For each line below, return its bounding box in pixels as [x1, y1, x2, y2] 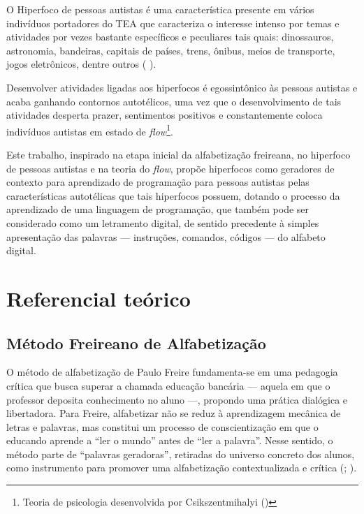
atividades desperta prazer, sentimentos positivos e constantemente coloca [6, 108, 323, 122]
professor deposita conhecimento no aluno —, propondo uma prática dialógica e [6, 392, 348, 406]
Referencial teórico [6, 284, 191, 312]
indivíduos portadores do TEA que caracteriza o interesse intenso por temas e [6, 15, 340, 30]
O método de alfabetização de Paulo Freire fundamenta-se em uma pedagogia [6, 365, 338, 379]
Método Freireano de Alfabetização [6, 332, 266, 353]
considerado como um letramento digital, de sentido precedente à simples [6, 215, 319, 230]
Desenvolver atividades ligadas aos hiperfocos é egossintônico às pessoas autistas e [6, 80, 358, 94]
